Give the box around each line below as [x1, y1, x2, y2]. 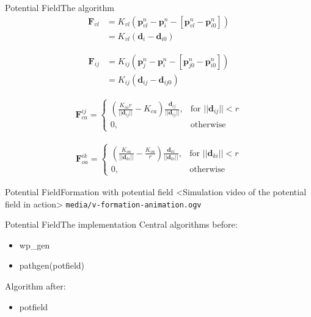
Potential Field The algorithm [5, 1, 114, 13]
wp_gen [19, 238, 50, 251]
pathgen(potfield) [19, 259, 85, 272]
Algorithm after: [5, 279, 66, 292]
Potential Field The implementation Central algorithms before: [5, 218, 238, 231]
